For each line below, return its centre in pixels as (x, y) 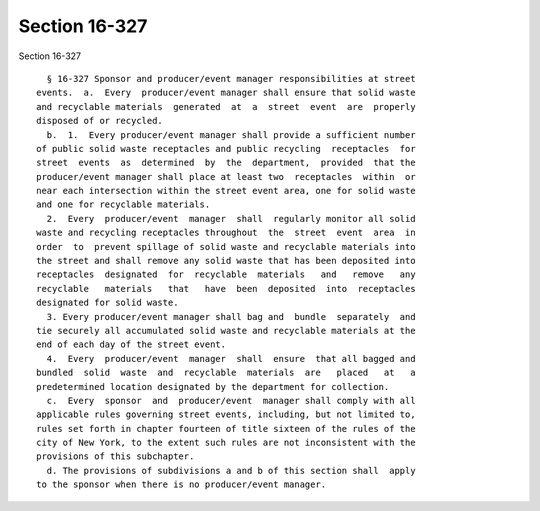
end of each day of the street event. (131, 344)
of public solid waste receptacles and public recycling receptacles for (226, 148)
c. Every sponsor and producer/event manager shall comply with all (231, 400)
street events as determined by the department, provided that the (226, 163)
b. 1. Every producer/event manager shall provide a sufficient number (231, 134)
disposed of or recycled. (100, 121)
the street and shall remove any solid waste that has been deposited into (226, 261)
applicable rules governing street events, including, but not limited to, (226, 414)
